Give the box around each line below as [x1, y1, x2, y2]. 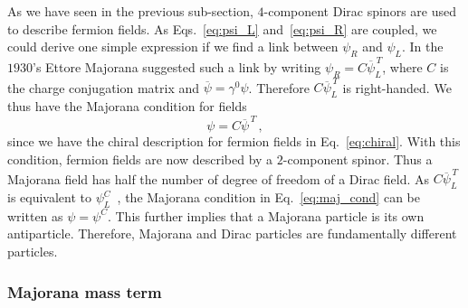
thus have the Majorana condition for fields [7, 97, 247, 116]
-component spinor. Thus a [282, 149, 433, 168]
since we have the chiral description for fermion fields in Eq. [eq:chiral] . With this [7, 132, 461, 151]
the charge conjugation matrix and [7, 78, 200, 97]
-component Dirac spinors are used [263, 2, 456, 20]
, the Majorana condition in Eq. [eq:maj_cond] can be [117, 188, 420, 207]
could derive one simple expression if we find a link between [7, 37, 339, 56]
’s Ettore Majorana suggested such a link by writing [33, 57, 321, 76]
